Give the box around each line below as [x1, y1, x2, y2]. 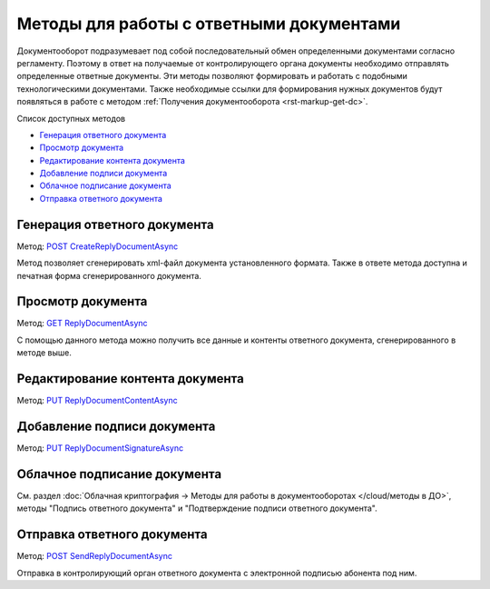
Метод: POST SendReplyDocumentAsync [16, 551, 172, 562]
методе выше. [16, 347, 73, 358]
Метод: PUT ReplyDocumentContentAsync [16, 395, 178, 406]
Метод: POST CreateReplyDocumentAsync [16, 241, 179, 252]
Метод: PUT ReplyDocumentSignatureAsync [16, 443, 184, 454]
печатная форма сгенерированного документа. [16, 270, 201, 281]
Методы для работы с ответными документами [16, 14, 401, 34]
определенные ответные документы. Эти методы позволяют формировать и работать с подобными [16, 71, 408, 82]
